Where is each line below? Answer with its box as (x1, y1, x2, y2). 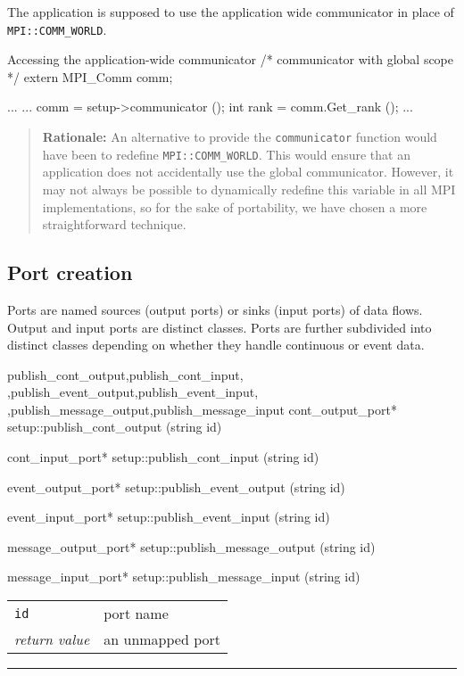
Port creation (7, 259, 133, 286)
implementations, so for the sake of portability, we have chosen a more (42, 197, 427, 216)
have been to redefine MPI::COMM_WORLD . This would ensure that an (42, 144, 410, 163)
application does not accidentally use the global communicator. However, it (42, 162, 454, 181)
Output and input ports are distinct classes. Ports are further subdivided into (7, 317, 432, 336)
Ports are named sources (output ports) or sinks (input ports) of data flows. (7, 300, 423, 318)
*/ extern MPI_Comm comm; (7, 67, 173, 86)
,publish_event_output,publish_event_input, (7, 383, 259, 401)
